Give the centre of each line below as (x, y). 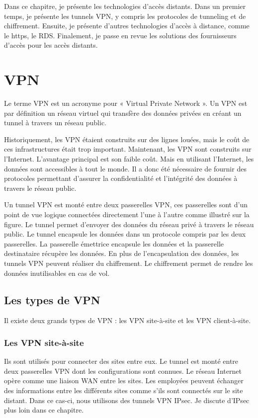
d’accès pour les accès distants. (51, 45)
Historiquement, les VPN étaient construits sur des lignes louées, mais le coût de (127, 139)
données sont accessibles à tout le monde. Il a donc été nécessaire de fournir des (125, 168)
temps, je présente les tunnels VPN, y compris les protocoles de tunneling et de (125, 16)
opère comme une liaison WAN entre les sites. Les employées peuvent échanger (124, 380)
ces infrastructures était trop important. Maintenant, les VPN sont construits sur (128, 149)
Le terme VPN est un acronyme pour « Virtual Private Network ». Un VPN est (126, 103)
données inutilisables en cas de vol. (57, 273)
